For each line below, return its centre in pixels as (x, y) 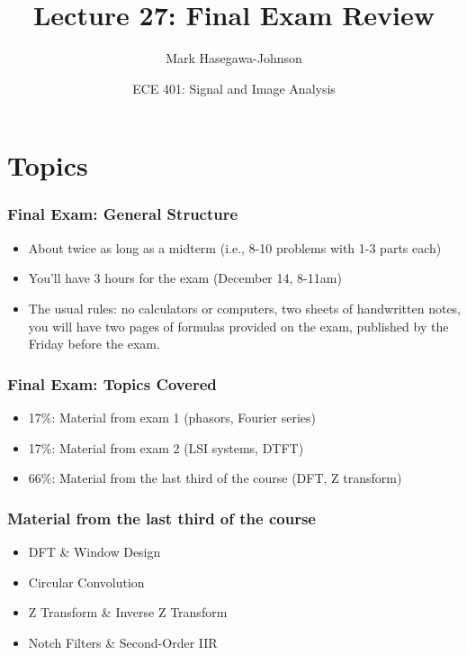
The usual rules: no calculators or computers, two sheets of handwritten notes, (245, 308)
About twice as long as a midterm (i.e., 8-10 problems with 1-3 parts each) (235, 247)
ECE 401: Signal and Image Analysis (234, 88)
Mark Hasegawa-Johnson (234, 58)
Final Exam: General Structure (123, 214)
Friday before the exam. (94, 344)
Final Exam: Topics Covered (112, 383)
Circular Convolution (86, 582)
